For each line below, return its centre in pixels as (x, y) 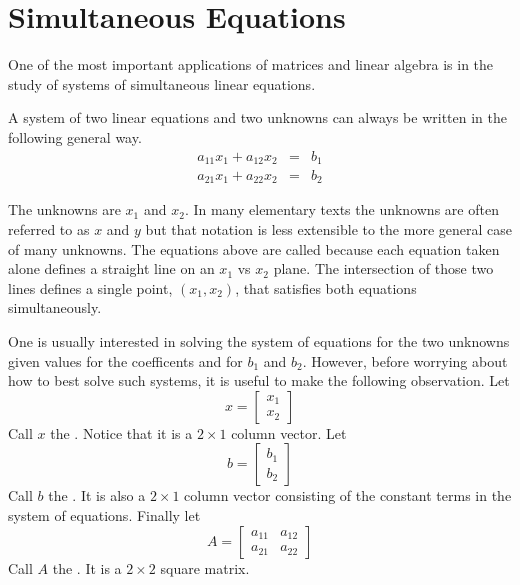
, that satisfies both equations (326, 287)
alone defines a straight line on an (111, 268)
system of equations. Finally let (104, 515)
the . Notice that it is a (121, 432)
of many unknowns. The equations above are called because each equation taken (254, 248)
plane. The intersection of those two (383, 268)
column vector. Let (289, 432)
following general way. (75, 136)
